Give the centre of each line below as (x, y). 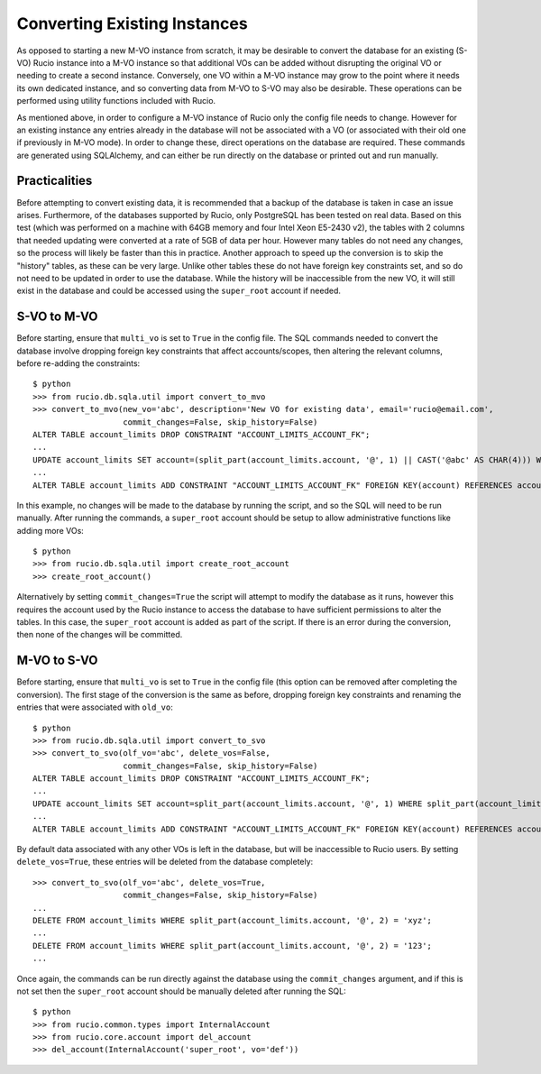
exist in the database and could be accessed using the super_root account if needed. (179, 291)
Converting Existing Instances (132, 23)
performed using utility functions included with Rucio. (116, 101)
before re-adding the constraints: (78, 363)
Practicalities (55, 181)
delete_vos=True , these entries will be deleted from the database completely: (165, 862)
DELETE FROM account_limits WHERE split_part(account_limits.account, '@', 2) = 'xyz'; (233, 920)
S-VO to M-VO (57, 317)
